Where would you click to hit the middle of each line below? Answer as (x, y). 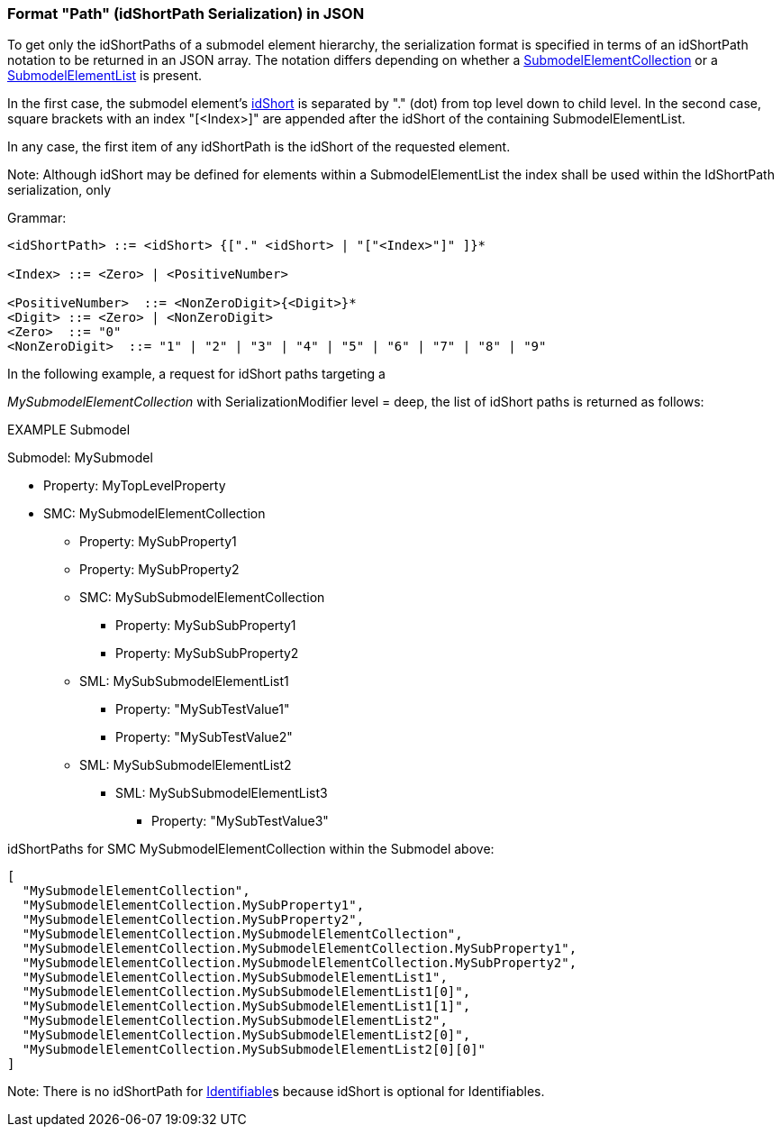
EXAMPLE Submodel (69, 430)
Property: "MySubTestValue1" (203, 709)
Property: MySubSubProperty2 (207, 654)
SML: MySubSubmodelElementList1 (184, 681)
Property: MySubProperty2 (159, 570)
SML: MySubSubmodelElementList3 (222, 793)
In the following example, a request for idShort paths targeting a (196, 374)
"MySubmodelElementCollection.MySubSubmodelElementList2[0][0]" (254, 1050)
